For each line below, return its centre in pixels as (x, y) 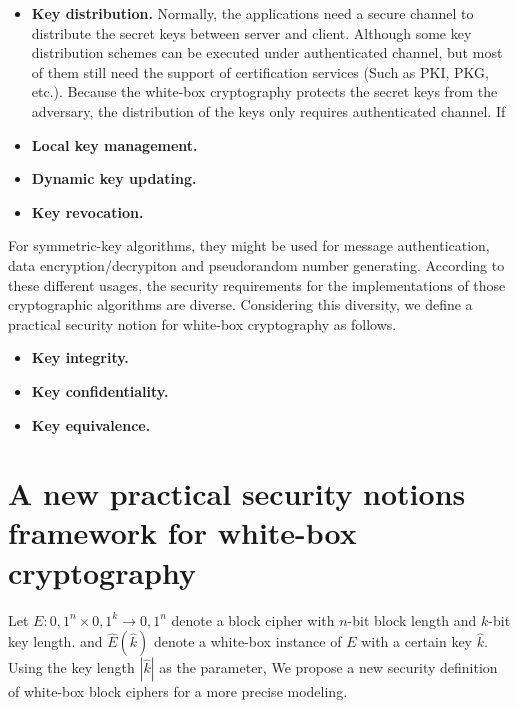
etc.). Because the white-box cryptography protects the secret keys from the (264, 91)
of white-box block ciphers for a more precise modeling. (178, 691)
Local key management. (114, 144)
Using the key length (71, 667)
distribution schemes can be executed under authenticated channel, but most (267, 52)
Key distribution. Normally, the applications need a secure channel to (252, 13)
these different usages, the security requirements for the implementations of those (257, 284)
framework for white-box (182, 532)
